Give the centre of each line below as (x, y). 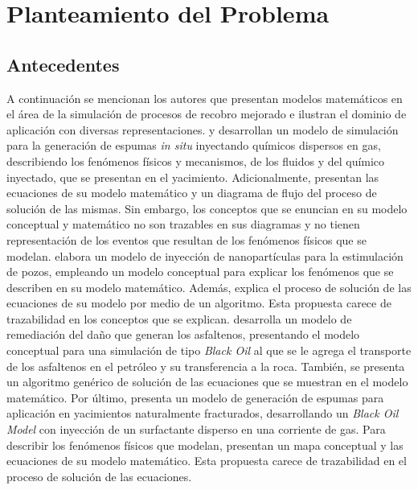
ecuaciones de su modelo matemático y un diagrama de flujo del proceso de (192, 193)
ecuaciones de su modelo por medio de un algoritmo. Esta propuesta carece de (199, 303)
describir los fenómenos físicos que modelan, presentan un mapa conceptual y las (205, 445)
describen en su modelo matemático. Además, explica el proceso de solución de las (209, 287)
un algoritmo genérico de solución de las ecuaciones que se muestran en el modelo (207, 382)
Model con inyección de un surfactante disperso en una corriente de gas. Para (196, 429)
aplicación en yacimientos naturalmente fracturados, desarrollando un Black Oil (203, 413)
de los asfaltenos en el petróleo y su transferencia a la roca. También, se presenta (206, 366)
